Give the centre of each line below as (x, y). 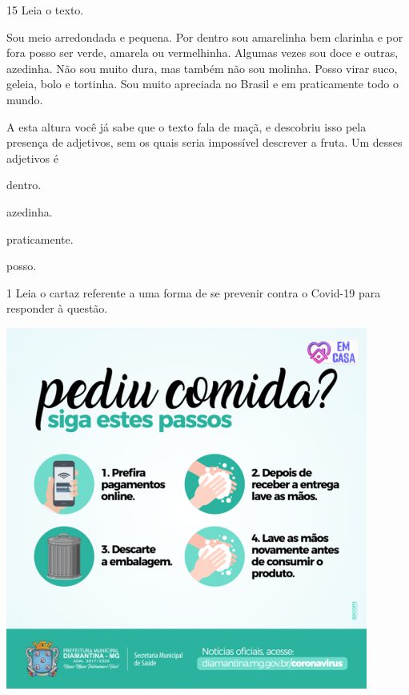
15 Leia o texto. (45, 10)
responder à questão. (57, 308)
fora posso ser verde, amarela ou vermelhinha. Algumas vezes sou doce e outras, (202, 53)
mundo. (25, 99)
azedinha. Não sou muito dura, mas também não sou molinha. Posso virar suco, (202, 68)
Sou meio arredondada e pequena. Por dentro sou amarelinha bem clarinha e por (205, 36)
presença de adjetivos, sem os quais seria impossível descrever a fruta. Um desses (204, 142)
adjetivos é (33, 158)
